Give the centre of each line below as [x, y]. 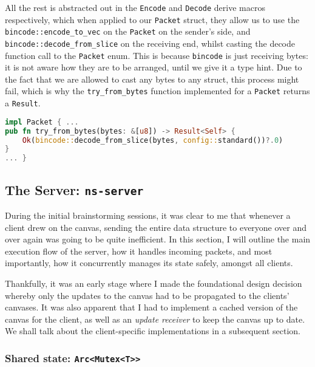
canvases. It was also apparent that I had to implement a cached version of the [151, 307]
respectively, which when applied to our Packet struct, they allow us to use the [152, 19]
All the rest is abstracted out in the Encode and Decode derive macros [135, 7]
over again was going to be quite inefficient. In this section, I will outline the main [158, 239]
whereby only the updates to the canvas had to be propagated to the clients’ [147, 295]
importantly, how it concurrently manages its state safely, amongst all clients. [149, 263]
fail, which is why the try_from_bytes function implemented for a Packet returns [157, 91]
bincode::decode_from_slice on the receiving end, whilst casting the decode [150, 43]
